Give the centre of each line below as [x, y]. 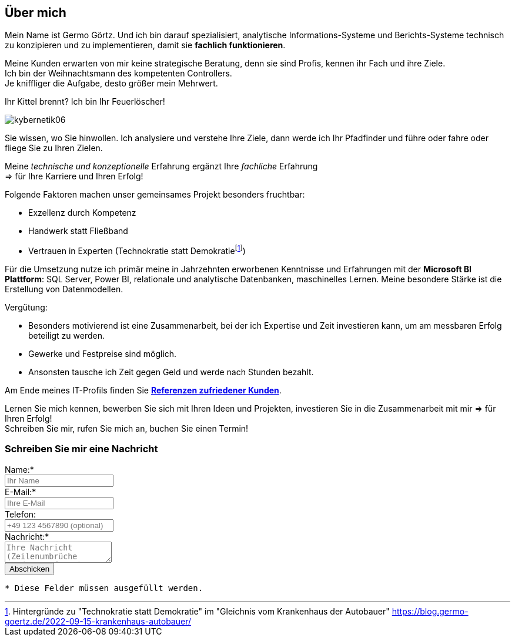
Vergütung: [26, 308]
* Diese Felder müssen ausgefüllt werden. [104, 588]
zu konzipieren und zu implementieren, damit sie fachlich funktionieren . [145, 45]
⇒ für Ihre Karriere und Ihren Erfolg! [74, 176]
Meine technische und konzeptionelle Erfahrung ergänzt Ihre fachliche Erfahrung [161, 166]
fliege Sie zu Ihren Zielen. [54, 148]
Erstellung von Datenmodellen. [64, 289]
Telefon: [21, 514]
